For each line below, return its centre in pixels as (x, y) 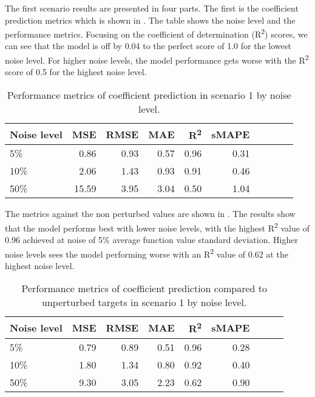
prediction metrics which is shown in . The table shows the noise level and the (150, 20)
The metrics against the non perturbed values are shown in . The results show (150, 214)
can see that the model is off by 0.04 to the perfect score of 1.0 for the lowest (148, 46)
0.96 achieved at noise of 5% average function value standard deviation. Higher (151, 240)
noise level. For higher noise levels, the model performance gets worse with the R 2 (157, 59)
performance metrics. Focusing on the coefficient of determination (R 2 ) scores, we (156, 33)
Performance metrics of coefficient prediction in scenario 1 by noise (149, 95)
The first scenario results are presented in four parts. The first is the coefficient (152, 8)
